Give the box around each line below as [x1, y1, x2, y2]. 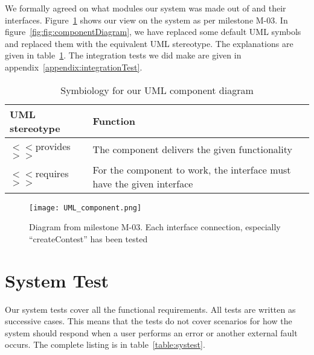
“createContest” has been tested [29, 232, 148, 245]
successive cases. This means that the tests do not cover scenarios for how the [5, 315, 292, 327]
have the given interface [92, 176, 193, 190]
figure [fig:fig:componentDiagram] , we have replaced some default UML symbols [5, 25, 301, 38]
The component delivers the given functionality [92, 142, 292, 156]
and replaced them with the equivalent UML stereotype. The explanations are [5, 37, 293, 49]
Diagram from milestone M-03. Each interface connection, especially [29, 221, 281, 233]
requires [35, 166, 69, 181]
